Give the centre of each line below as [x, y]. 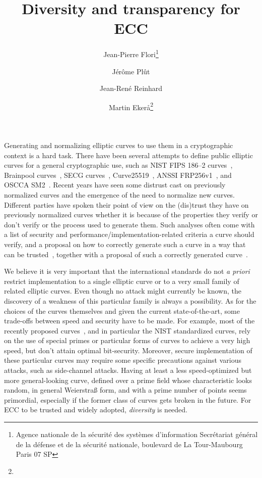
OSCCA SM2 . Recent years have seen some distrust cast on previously [115, 185]
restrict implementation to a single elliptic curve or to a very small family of [122, 281]
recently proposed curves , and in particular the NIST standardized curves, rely [127, 330]
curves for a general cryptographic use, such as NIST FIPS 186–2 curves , [118, 165]
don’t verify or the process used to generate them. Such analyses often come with [129, 224]
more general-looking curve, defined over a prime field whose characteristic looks [128, 380]
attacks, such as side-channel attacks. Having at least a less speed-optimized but [128, 370]
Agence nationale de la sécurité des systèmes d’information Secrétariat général [137, 434]
